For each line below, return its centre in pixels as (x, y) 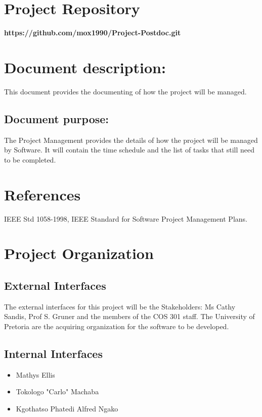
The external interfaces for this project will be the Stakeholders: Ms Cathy (120, 306)
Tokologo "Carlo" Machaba (57, 392)
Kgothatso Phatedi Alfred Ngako (67, 408)
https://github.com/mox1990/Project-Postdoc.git (93, 33)
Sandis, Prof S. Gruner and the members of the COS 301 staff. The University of (129, 316)
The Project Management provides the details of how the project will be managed (131, 140)
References (42, 194)
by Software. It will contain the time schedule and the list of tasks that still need (129, 150)
